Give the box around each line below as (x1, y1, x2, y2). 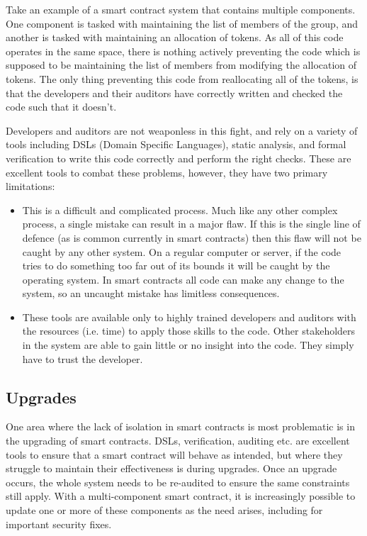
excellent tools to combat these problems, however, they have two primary (6, 164, 328, 179)
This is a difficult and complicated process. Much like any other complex (22, 202, 338, 217)
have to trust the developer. (22, 351, 143, 366)
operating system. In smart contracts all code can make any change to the (22, 272, 344, 286)
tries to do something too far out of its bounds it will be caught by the (22, 258, 330, 273)
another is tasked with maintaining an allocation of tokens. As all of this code (6, 30, 344, 45)
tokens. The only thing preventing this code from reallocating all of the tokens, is (6, 71, 358, 86)
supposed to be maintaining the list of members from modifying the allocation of (6, 57, 357, 72)
